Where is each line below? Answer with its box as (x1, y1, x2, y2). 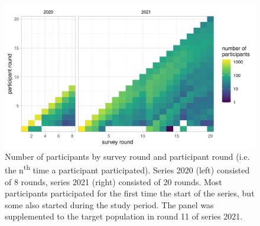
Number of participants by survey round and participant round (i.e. (5, 150, 250, 162)
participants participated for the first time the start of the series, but (5, 187, 255, 199)
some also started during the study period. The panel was (5, 198, 214, 211)
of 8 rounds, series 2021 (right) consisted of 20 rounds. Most (5, 175, 222, 188)
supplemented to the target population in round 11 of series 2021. (5, 210, 243, 222)
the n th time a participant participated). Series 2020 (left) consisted (5, 162, 250, 176)
